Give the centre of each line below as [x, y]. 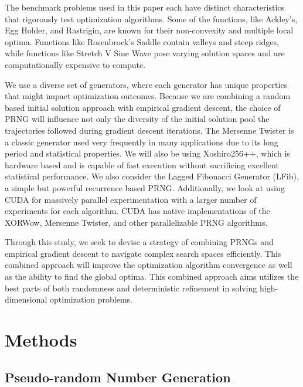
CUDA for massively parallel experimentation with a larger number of [131, 199]
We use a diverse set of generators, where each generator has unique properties [146, 84]
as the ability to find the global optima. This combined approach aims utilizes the [152, 276]
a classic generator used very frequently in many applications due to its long [142, 142]
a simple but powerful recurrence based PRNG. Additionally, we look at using [145, 187]
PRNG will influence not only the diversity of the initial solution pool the [137, 119]
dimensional [26, 299]
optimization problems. [91, 299]
